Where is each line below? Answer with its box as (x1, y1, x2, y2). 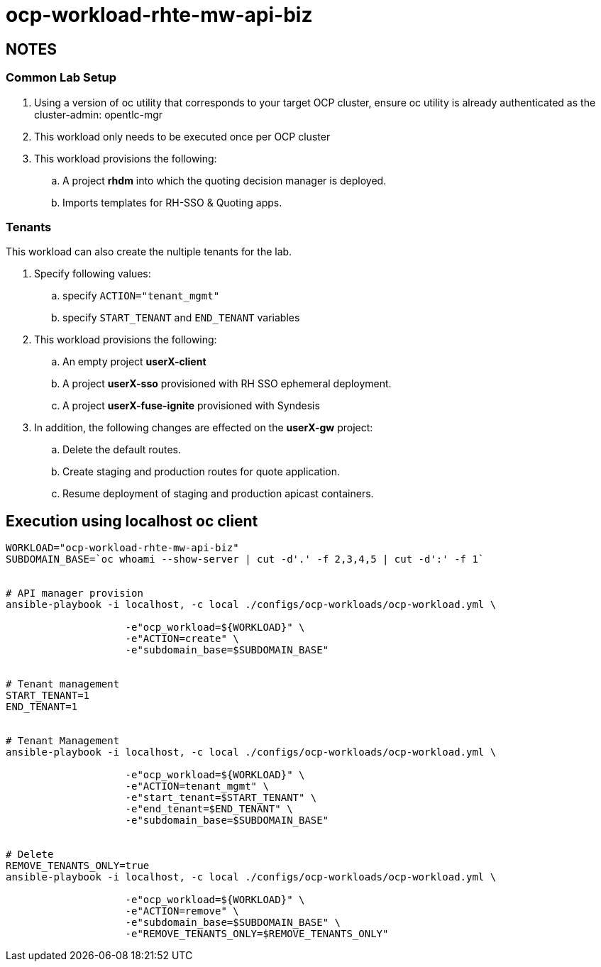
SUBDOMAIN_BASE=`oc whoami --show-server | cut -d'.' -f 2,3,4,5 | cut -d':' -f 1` (6, 553, 485, 565)
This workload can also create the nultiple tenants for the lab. (6, 245, 292, 258)
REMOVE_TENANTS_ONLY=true (6, 860, 150, 872)
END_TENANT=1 (6, 701, 78, 713)
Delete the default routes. (62, 443, 182, 456)
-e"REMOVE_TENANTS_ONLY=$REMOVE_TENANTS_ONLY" (125, 928, 389, 940)
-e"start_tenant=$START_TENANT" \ (125, 792, 317, 804)
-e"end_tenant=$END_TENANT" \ (125, 803, 293, 815)
